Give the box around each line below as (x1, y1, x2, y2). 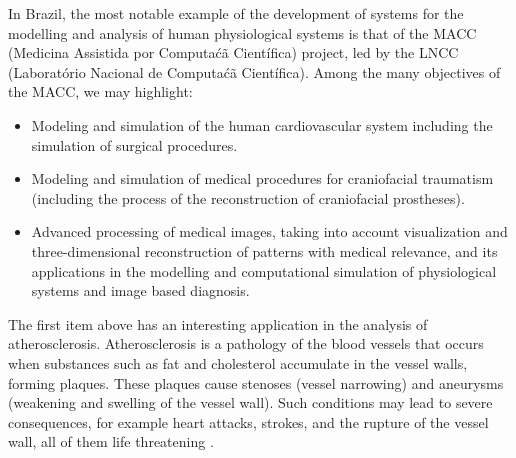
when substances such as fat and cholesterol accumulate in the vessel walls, (8, 352, 468, 373)
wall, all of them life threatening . (8, 431, 214, 452)
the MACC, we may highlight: (8, 81, 193, 102)
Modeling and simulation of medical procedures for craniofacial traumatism (31, 168, 494, 189)
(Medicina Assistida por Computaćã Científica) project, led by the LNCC (8, 42, 459, 63)
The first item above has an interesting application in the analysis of (8, 313, 428, 334)
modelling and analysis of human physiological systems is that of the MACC (8, 22, 477, 43)
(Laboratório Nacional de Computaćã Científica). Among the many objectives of (8, 61, 501, 82)
